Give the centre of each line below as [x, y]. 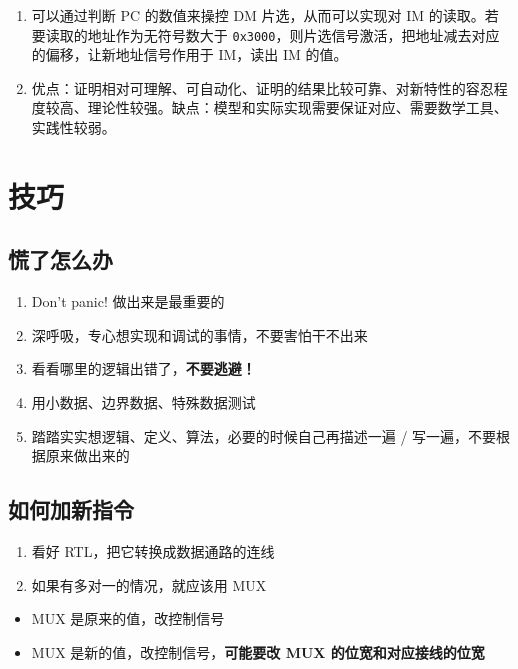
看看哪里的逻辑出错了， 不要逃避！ [143, 368]
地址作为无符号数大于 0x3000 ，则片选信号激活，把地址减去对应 [293, 34]
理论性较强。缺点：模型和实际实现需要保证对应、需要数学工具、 [297, 107]
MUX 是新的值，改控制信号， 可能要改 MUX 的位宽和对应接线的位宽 [258, 651]
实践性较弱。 [73, 127]
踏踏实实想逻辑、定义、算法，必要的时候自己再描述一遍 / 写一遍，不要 [264, 435]
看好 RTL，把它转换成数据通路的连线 [153, 550]
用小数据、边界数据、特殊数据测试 [143, 401]
